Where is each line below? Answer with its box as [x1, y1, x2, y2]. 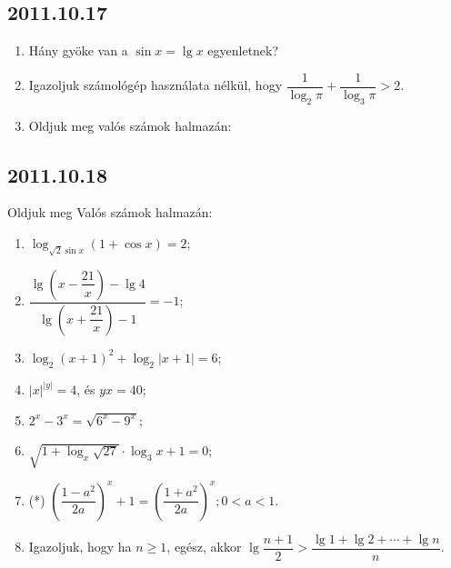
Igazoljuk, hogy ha [28, 537, 132, 556]
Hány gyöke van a [28, 41, 128, 60]
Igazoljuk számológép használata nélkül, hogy [28, 75, 283, 95]
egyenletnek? [207, 41, 279, 60]
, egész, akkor [166, 537, 242, 556]
